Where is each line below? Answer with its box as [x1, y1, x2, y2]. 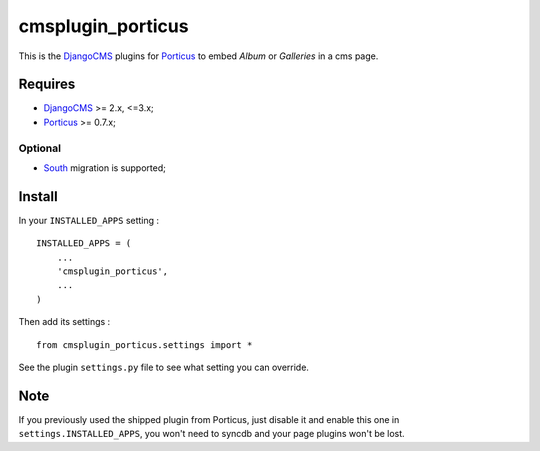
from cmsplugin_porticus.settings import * [36, 339, 253, 350]
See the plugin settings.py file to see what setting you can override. [18, 361, 310, 374]
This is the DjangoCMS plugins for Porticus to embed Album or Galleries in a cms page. [18, 50, 379, 62]
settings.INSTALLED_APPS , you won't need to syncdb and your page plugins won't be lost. [18, 428, 405, 440]
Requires [18, 76, 76, 93]
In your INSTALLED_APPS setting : [18, 214, 160, 226]
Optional [18, 141, 62, 155]
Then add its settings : [18, 316, 111, 328]
